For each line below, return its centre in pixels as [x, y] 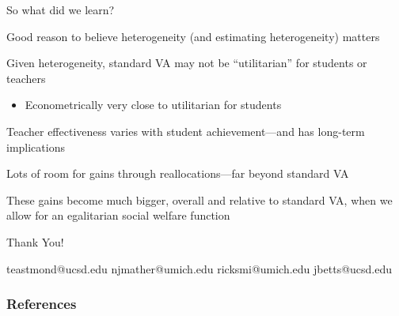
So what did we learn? [61, 9]
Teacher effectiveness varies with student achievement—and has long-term [186, 131]
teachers [26, 78]
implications [36, 147]
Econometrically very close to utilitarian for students [153, 105]
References [42, 304]
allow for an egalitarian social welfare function [118, 215]
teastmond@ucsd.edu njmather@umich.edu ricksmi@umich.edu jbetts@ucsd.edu [199, 268]
